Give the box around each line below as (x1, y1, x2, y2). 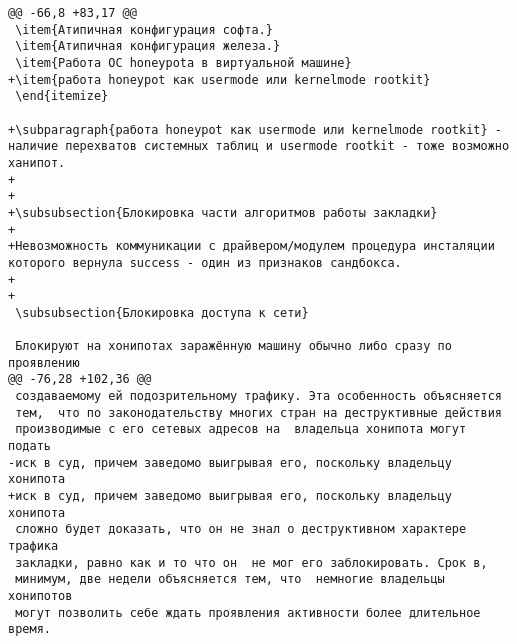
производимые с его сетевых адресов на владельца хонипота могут (15, 422, 467, 437)
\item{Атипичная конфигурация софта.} (15, 22, 273, 37)
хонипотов (8, 588, 73, 603)
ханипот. (8, 155, 66, 170)
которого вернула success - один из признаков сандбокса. (8, 255, 402, 270)
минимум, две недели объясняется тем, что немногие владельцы (15, 572, 445, 587)
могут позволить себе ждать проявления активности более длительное (15, 605, 481, 620)
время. (8, 622, 51, 637)
